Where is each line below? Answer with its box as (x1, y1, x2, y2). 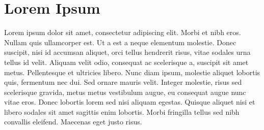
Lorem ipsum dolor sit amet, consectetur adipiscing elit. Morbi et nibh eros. (4, 27, 241, 38)
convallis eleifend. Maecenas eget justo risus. (4, 116, 142, 127)
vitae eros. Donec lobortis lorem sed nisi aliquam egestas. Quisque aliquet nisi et (4, 96, 255, 107)
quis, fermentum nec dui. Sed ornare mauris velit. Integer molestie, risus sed (4, 77, 242, 87)
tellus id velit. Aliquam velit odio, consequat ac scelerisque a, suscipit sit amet (4, 56, 249, 67)
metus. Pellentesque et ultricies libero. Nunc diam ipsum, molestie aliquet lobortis (4, 67, 260, 77)
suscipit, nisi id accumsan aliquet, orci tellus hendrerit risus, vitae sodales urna (4, 47, 251, 57)
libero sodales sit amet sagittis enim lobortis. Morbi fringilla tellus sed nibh (4, 106, 240, 117)
